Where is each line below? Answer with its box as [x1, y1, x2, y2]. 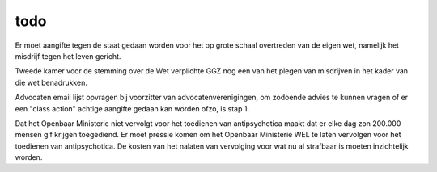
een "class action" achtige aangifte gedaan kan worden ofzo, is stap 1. [15, 103, 250, 113]
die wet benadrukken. [15, 78, 88, 87]
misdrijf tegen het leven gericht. [15, 51, 121, 61]
